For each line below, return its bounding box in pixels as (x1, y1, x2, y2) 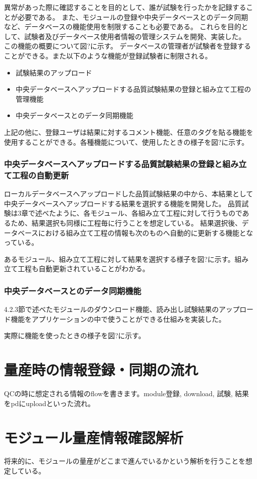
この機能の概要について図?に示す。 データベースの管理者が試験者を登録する (4, 41, 251, 51)
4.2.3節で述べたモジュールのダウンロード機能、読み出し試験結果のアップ (4, 304, 240, 314)
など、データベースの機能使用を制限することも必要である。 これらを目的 (4, 21, 242, 32)
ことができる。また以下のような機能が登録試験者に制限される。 (4, 50, 212, 60)
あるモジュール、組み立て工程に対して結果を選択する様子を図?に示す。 (4, 253, 235, 264)
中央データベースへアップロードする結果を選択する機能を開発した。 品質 (4, 198, 242, 208)
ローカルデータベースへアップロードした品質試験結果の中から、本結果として (4, 188, 253, 199)
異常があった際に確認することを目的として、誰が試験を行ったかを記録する (4, 2, 246, 12)
